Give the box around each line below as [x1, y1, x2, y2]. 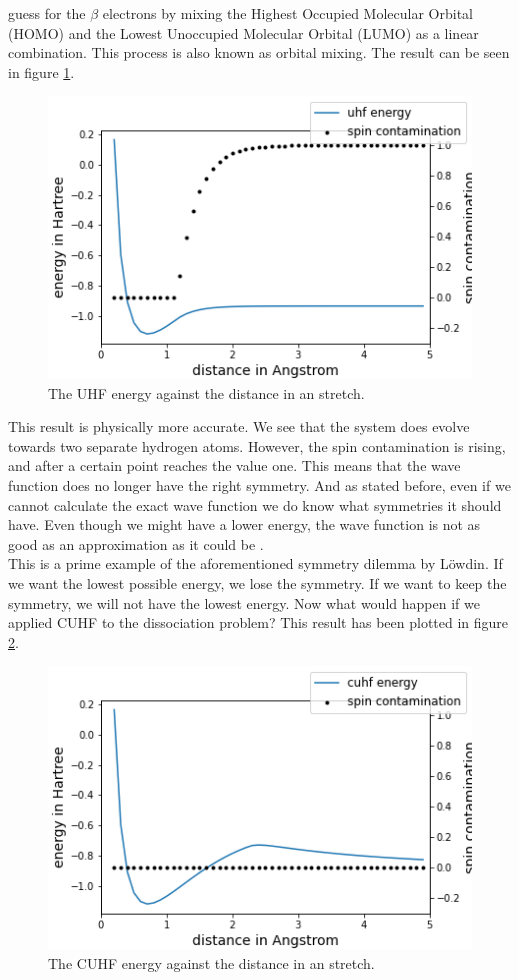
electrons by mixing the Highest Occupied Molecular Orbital [102, 3, 473, 23]
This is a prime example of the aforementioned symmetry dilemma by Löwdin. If [8, 553, 503, 574]
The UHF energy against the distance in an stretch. [48, 382, 365, 403]
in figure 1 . [8, 61, 75, 82]
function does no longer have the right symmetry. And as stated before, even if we [8, 475, 511, 495]
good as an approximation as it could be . [8, 533, 264, 554]
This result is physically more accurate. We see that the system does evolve [8, 416, 470, 437]
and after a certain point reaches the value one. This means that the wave [8, 455, 461, 476]
